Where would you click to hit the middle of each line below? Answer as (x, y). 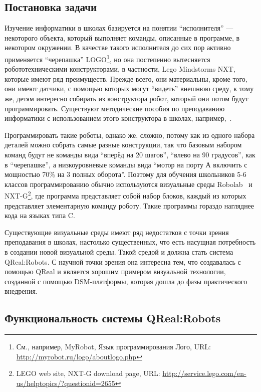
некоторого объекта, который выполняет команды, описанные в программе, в (122, 37)
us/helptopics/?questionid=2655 (66, 383)
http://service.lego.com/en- (204, 373)
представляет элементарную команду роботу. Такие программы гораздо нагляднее (129, 205)
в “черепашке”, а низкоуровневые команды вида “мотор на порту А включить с (126, 164)
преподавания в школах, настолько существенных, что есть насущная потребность (130, 242)
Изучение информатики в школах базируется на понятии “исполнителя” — (119, 28)
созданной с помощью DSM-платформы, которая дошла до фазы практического (126, 281)
